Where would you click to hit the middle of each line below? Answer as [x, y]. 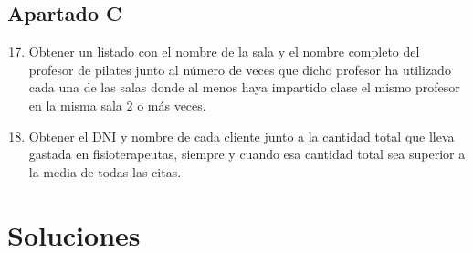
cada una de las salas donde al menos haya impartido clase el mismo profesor [244, 87]
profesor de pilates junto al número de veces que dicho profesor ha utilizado [240, 69]
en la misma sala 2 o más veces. [117, 105]
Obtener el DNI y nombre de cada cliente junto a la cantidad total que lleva [242, 136]
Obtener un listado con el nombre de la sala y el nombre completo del [224, 52]
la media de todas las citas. [105, 171]
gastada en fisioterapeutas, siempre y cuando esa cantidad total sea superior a [247, 154]
